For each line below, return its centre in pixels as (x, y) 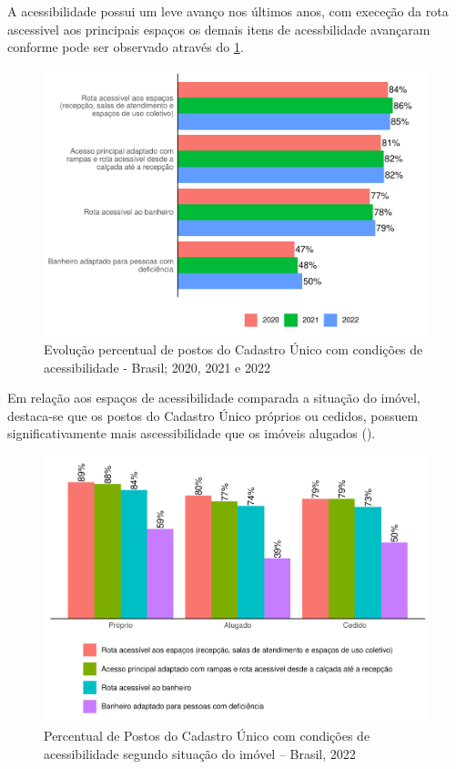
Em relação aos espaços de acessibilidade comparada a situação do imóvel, (214, 398)
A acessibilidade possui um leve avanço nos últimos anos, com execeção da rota (228, 11)
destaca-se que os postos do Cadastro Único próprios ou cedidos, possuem (213, 415)
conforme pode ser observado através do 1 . (126, 47)
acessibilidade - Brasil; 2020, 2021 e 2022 (157, 367)
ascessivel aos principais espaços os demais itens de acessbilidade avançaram (219, 29)
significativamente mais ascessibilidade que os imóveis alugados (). (192, 433)
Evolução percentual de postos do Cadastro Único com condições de (233, 349)
